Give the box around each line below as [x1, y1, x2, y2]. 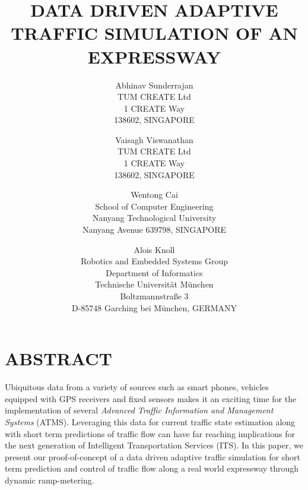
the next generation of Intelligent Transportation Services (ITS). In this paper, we [5, 439, 303, 451]
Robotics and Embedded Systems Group [80, 255, 228, 267]
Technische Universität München [95, 278, 214, 290]
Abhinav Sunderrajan [115, 78, 193, 91]
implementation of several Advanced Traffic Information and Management [5, 404, 274, 416]
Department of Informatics [106, 266, 203, 279]
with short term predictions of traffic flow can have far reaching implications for [5, 427, 295, 440]
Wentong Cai [131, 188, 178, 201]
